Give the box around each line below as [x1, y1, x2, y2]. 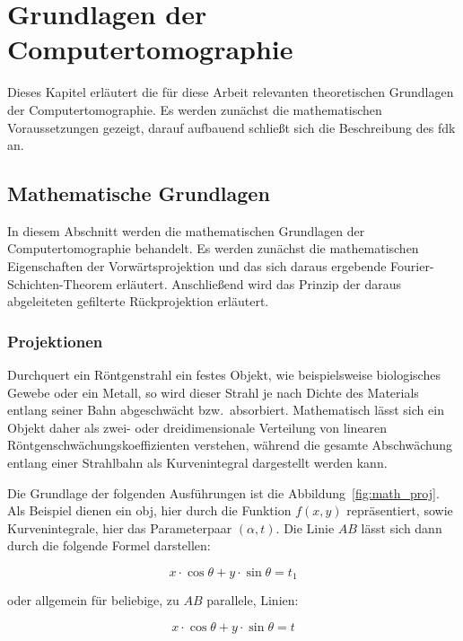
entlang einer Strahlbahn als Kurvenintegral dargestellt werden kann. [7, 453, 388, 472]
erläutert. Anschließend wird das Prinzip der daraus [116, 274, 401, 293]
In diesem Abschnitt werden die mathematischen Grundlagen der [7, 221, 365, 240]
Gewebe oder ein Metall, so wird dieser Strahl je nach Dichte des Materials [7, 382, 419, 401]
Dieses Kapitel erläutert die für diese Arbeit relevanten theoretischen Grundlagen [7, 83, 454, 101]
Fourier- [390, 257, 434, 276]
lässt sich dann [361, 518, 442, 537]
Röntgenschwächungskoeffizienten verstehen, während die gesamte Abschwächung [7, 435, 453, 454]
